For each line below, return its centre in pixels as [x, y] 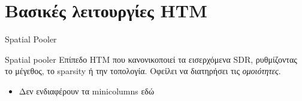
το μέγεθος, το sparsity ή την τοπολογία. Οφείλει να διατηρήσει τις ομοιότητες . [143, 71]
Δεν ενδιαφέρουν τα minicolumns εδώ [87, 91]
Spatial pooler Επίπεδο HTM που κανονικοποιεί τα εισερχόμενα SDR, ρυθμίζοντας [151, 59]
